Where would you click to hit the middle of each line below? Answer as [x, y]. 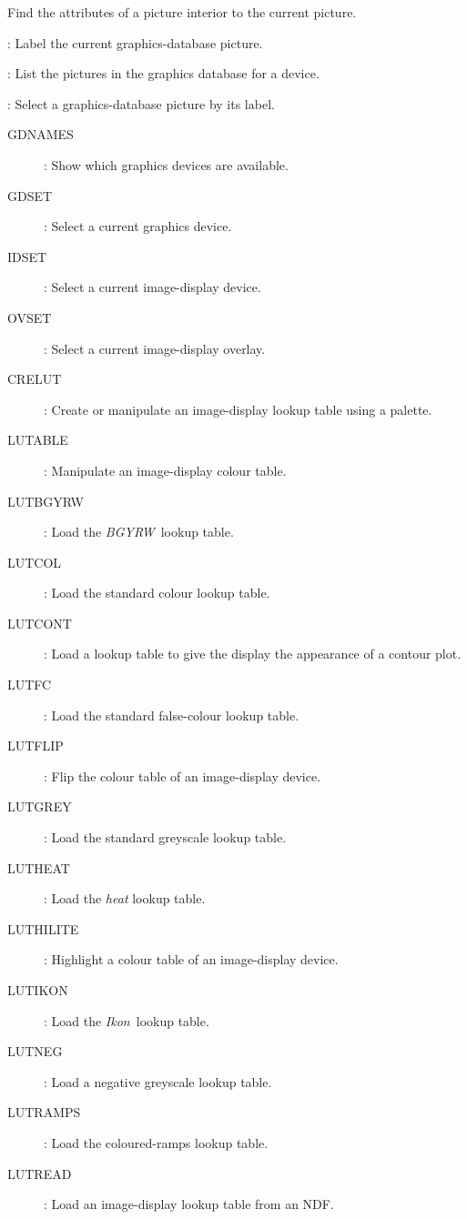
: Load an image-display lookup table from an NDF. [189, 1204]
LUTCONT [40, 623]
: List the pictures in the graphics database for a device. [163, 73]
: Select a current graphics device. [138, 226]
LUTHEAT [39, 867]
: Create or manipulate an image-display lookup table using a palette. [238, 409]
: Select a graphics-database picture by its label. [141, 103]
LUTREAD [40, 1173]
